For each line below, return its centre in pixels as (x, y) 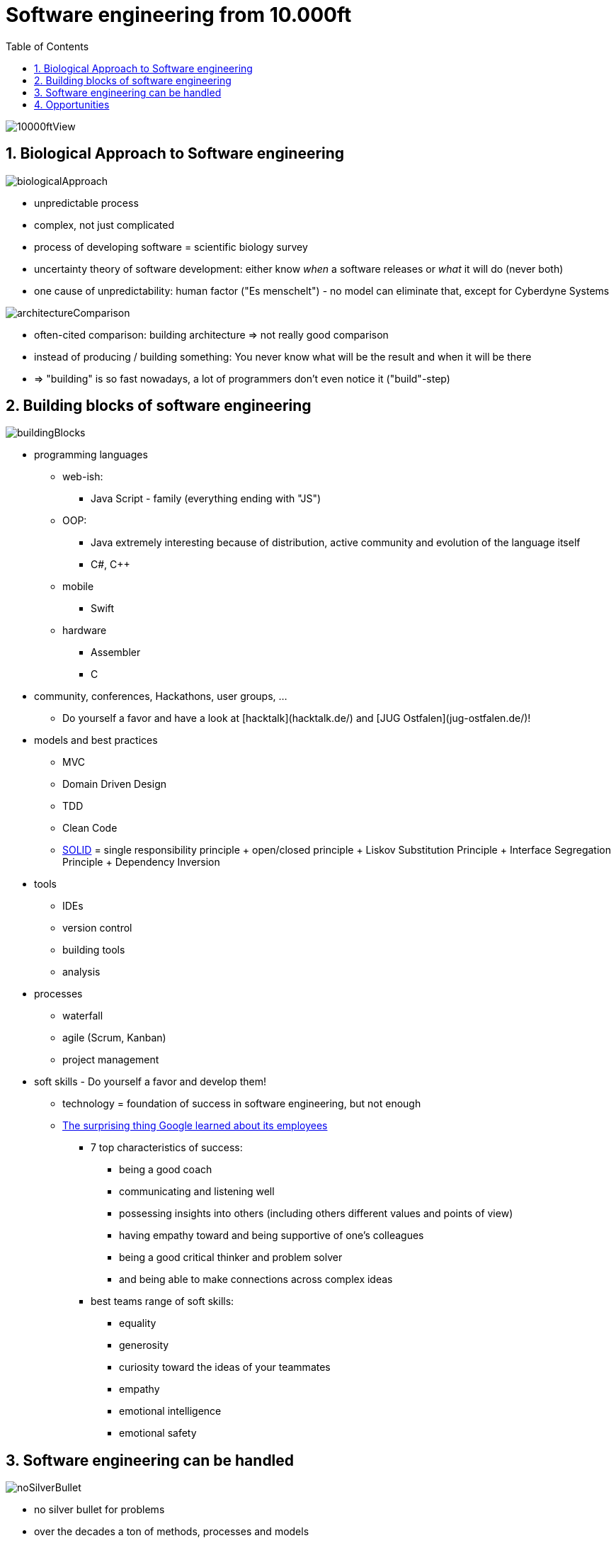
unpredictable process (86, 203)
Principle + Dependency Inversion (141, 862)
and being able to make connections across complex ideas (256, 1279)
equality (138, 1323)
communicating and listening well (197, 1192)
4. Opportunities (72, 104)
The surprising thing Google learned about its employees (195, 1126)
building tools (94, 950)
